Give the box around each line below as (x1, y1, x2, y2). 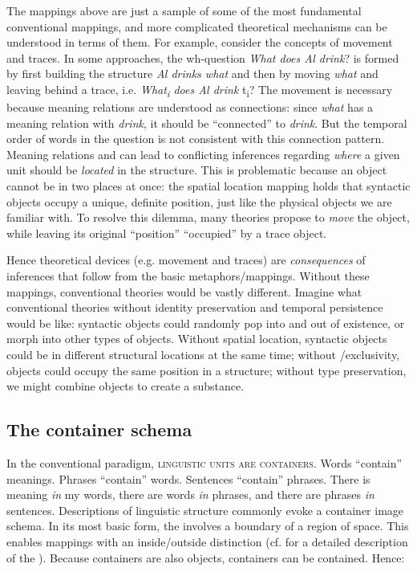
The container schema (6, 417, 192, 442)
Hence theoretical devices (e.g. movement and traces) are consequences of (6, 251, 366, 268)
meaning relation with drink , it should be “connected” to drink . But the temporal (6, 114, 407, 131)
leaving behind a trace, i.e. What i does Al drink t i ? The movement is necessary (6, 80, 393, 100)
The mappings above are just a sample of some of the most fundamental (6, 2, 362, 18)
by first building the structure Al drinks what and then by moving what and (6, 65, 379, 82)
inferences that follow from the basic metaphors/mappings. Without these (6, 268, 370, 284)
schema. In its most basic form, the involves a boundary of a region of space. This (6, 517, 409, 534)
